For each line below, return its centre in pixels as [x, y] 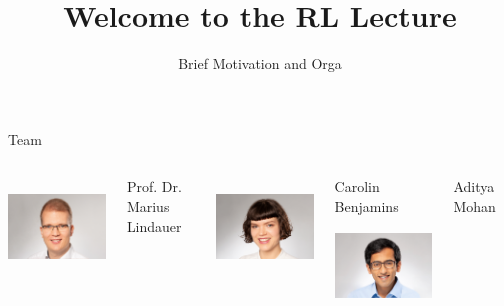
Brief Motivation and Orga [260, 63]
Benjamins [366, 205]
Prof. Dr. [154, 186]
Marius [148, 205]
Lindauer [154, 225]
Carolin [357, 186]
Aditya [474, 186]
